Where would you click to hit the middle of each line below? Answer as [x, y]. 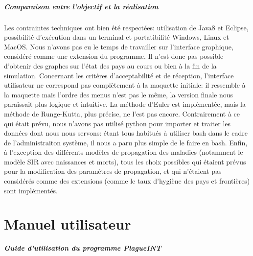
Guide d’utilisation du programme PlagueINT [83, 248]
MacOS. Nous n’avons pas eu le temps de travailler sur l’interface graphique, [119, 46]
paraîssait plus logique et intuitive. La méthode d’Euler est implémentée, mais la [125, 104]
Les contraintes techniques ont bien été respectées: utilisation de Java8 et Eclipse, [126, 27]
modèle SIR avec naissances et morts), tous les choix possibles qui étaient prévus [125, 161]
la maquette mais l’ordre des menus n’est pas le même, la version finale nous [119, 94]
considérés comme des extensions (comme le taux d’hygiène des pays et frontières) [127, 181]
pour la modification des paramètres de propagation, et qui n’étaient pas [113, 171]
